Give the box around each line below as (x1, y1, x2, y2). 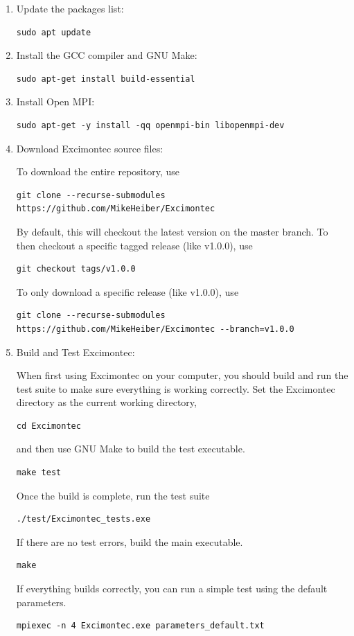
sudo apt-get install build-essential (16, 73, 195, 84)
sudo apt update (16, 27, 91, 37)
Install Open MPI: (16, 94, 95, 109)
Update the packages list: (16, 1, 124, 15)
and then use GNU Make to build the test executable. (16, 441, 245, 456)
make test (16, 468, 62, 478)
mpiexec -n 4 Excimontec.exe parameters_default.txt (16, 621, 265, 631)
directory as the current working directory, (16, 395, 197, 409)
